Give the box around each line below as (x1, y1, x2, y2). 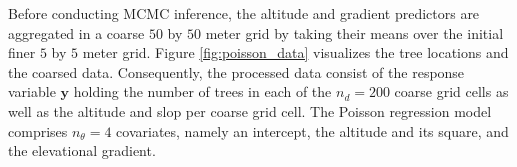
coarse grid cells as (394, 81, 509, 102)
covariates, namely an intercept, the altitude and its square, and (116, 120, 509, 141)
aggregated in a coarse (8, 22, 145, 43)
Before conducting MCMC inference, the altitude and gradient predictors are (8, 3, 480, 23)
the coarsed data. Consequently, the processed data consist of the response (8, 61, 465, 82)
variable (8, 81, 56, 102)
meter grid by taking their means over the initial (205, 22, 504, 43)
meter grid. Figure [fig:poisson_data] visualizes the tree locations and (82, 42, 509, 63)
